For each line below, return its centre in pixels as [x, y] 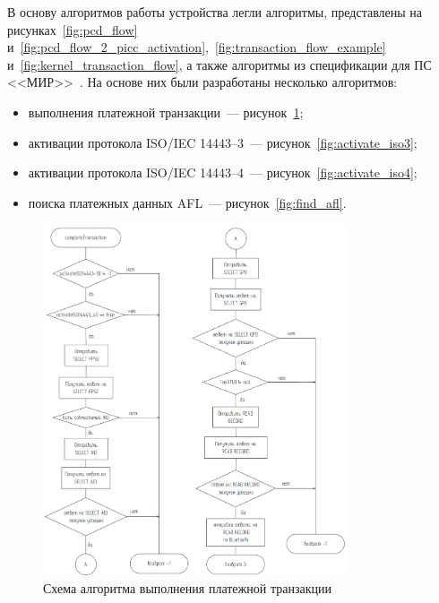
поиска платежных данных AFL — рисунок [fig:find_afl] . [187, 202]
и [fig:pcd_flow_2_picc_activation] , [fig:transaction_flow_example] [197, 47]
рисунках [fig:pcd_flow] [73, 29]
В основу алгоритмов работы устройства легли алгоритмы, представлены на [215, 12]
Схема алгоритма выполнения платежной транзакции [187, 588]
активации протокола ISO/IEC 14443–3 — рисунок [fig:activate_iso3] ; [223, 142]
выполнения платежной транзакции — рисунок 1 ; [166, 112]
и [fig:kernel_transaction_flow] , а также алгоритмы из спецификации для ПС [219, 64]
